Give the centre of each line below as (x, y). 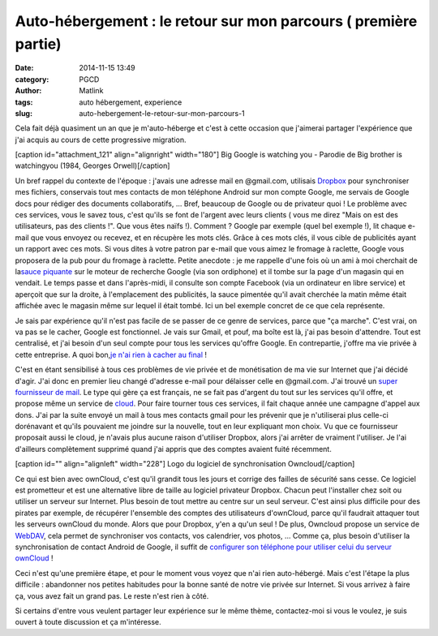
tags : (24, 102)
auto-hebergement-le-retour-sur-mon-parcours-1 (162, 113)
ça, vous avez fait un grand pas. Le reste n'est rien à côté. (112, 595)
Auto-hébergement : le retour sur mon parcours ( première (216, 21)
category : (32, 79)
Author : (28, 91)
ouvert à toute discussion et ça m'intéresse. (88, 622)
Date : (24, 68)
